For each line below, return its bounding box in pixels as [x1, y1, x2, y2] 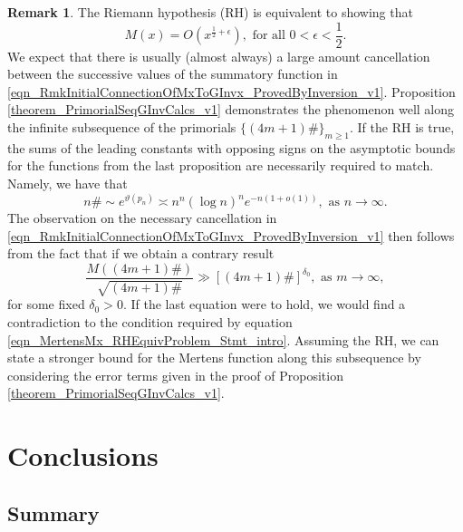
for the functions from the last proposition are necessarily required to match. [7, 156, 434, 175]
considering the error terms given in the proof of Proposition [7, 365, 343, 384]
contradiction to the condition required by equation [7, 312, 293, 331]
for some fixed [7, 295, 85, 314]
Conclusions [7, 437, 159, 474]
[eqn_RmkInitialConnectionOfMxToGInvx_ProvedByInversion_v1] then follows [7, 226, 455, 245]
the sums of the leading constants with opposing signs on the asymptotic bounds [7, 138, 456, 157]
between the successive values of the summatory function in [7, 64, 338, 83]
